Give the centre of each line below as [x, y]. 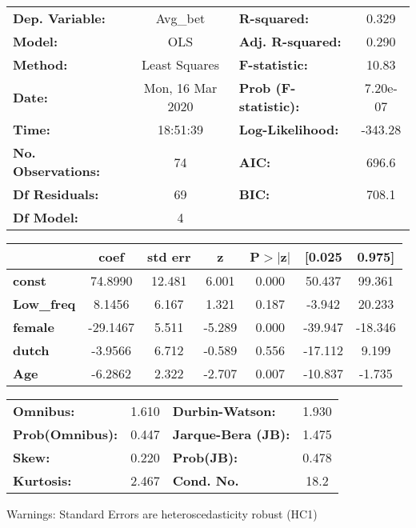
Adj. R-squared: [290, 41]
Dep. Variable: [59, 18]
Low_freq [44, 304]
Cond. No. [206, 480]
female [34, 327]
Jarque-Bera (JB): [231, 434]
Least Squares [180, 64]
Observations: [57, 171]
